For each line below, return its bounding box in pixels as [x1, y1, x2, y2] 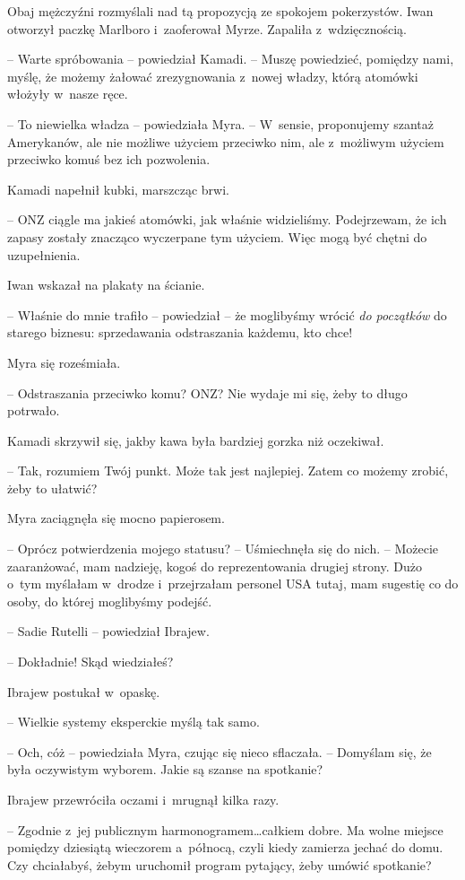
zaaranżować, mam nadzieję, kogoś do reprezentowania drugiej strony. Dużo [7, 556, 422, 575]
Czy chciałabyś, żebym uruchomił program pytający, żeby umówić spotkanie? [7, 855, 432, 874]
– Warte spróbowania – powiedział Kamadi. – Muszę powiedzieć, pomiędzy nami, [7, 49, 454, 68]
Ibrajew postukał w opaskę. [7, 682, 160, 701]
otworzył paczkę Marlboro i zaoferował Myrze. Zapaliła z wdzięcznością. [7, 19, 408, 38]
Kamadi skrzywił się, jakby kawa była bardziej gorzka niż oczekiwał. [7, 431, 384, 449]
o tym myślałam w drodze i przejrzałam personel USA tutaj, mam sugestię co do [7, 574, 459, 593]
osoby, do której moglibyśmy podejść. [7, 591, 212, 610]
